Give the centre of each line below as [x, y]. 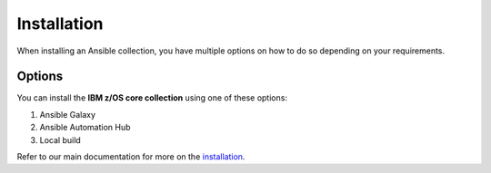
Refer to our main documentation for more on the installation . [131, 157]
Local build [60, 139]
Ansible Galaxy [67, 114]
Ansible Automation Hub [85, 128]
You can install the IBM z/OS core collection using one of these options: [152, 98]
